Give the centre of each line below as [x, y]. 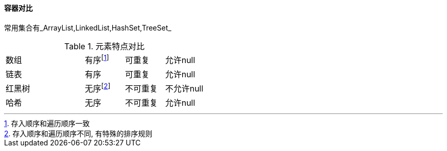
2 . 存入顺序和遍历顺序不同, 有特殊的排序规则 [78, 134]
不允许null [184, 89]
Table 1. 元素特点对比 [105, 46]
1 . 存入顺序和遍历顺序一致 [47, 124]
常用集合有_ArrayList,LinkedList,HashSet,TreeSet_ [88, 27]
